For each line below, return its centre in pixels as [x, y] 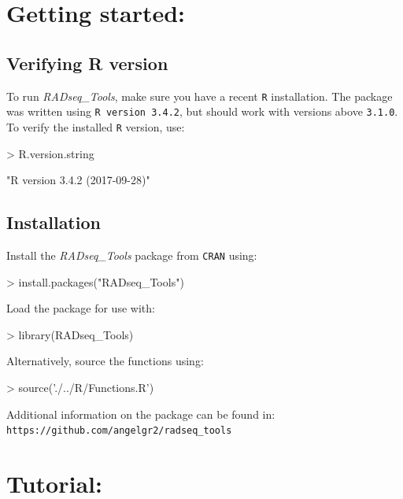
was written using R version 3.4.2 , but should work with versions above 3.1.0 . [202, 111]
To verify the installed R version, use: [96, 126]
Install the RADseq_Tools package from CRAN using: [132, 255]
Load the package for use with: [81, 308]
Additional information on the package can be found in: [141, 414]
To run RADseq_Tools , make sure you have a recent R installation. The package [200, 96]
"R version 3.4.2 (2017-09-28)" [78, 180]
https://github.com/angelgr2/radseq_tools [119, 431]
